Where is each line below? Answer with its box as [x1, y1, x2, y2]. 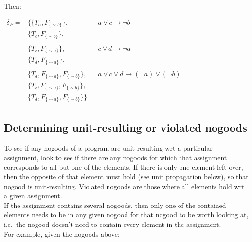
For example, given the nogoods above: [4, 228, 120, 239]
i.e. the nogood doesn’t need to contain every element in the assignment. [4, 219, 221, 229]
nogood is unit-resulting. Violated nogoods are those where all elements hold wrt [4, 181, 245, 191]
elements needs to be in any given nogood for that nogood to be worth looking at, [4, 209, 249, 220]
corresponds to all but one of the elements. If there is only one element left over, [4, 162, 243, 172]
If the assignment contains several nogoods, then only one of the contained [4, 200, 226, 210]
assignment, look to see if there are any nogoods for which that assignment [4, 152, 227, 162]
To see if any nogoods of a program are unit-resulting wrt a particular [4, 143, 213, 153]
